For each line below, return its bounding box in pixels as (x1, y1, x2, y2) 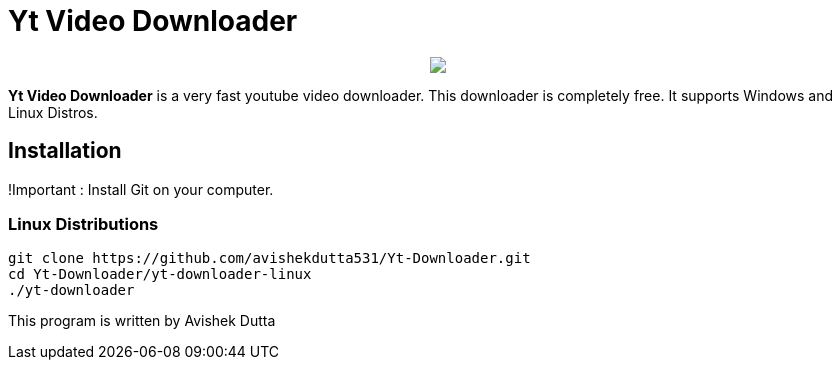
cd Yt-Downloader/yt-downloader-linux (8, 266, 312, 283)
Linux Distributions (8, 213, 159, 234)
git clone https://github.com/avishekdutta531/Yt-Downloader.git (8, 250, 531, 267)
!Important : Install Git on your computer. (8, 180, 274, 198)
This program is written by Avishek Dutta (8, 312, 276, 330)
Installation (8, 138, 122, 164)
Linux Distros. (8, 103, 98, 121)
